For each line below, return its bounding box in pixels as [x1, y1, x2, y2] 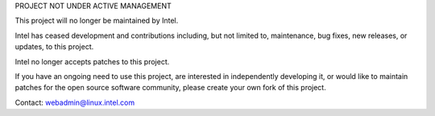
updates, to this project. [14, 42, 94, 52]
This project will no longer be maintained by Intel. [14, 16, 179, 26]
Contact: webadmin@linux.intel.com [14, 97, 135, 107]
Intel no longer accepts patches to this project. [14, 56, 170, 66]
